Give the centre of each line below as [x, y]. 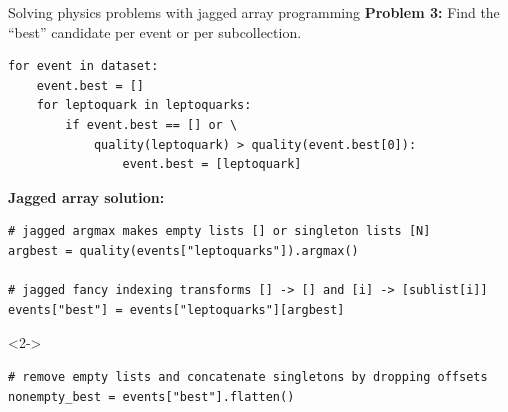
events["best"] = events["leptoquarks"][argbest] [176, 309]
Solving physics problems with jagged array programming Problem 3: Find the [254, 12]
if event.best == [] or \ [151, 124]
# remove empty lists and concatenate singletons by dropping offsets [248, 376]
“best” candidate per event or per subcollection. [155, 31]
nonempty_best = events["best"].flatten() [151, 396]
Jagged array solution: [86, 196]
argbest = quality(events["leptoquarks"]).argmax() [183, 250]
